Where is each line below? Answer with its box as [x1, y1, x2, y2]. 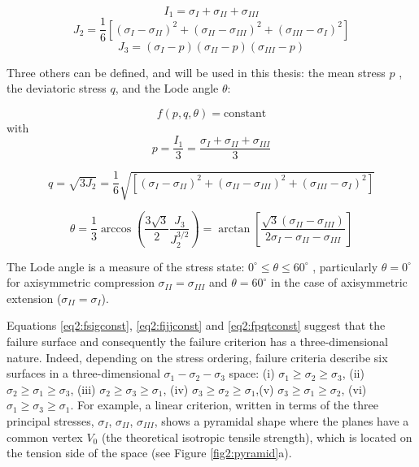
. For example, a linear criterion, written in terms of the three [70, 396, 378, 413]
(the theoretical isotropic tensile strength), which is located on [101, 428, 412, 445]
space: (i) [229, 365, 275, 382]
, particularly [312, 257, 378, 275]
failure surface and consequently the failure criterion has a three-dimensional [7, 333, 388, 349]
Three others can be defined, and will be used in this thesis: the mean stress [7, 63, 386, 80]
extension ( [7, 289, 62, 306]
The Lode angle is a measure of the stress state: [7, 257, 245, 275]
